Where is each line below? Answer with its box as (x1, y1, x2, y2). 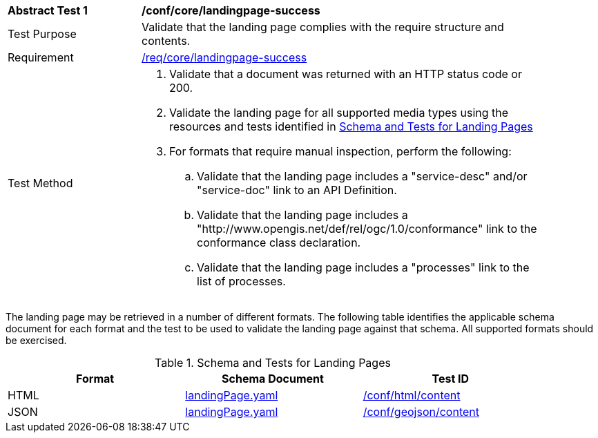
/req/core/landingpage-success (142, 50, 307, 64)
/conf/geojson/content (363, 405, 479, 419)
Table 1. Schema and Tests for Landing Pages (155, 356, 391, 370)
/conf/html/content (363, 388, 461, 402)
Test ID (432, 372, 470, 385)
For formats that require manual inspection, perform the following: (169, 144, 512, 158)
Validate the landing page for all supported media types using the (169, 106, 509, 120)
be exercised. (6, 334, 67, 346)
